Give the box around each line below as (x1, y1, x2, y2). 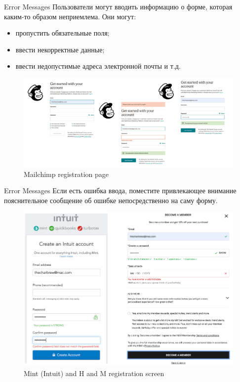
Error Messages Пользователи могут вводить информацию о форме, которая (4, 1, 233, 11)
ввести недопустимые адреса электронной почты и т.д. (15, 61, 181, 71)
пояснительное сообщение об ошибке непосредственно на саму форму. (4, 195, 218, 205)
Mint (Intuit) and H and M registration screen (24, 368, 164, 379)
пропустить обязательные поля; (15, 28, 110, 38)
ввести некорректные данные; (15, 44, 105, 54)
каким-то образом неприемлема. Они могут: (4, 11, 136, 21)
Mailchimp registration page (24, 169, 109, 179)
